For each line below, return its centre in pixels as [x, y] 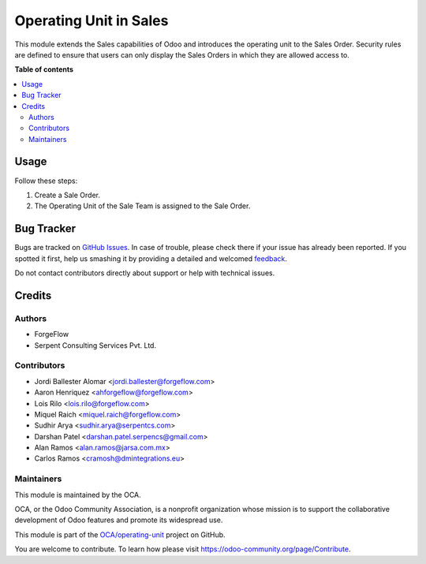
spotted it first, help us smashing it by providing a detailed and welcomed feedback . [151, 258]
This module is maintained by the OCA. [78, 495]
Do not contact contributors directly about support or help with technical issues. [145, 273]
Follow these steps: [46, 181]
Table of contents [44, 69]
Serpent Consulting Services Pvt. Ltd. [95, 345]
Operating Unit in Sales [92, 21]
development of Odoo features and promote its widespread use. [119, 520]
